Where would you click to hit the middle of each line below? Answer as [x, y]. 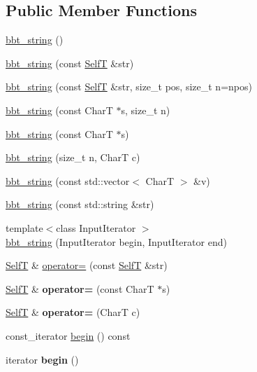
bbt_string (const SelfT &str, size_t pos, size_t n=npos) [129, 87]
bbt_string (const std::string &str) [80, 204]
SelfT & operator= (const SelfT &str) [87, 265]
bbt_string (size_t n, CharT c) [73, 157]
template [24, 227]
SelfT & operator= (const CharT [80, 288]
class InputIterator [96, 227]
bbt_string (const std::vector [68, 180]
